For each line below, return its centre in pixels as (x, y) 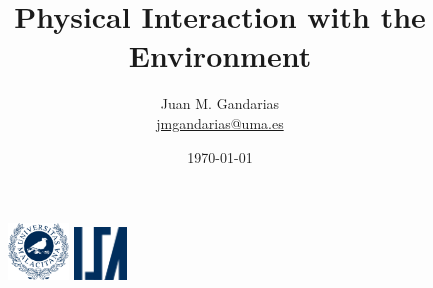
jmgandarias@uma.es (220, 122)
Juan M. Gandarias (220, 103)
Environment (220, 55)
